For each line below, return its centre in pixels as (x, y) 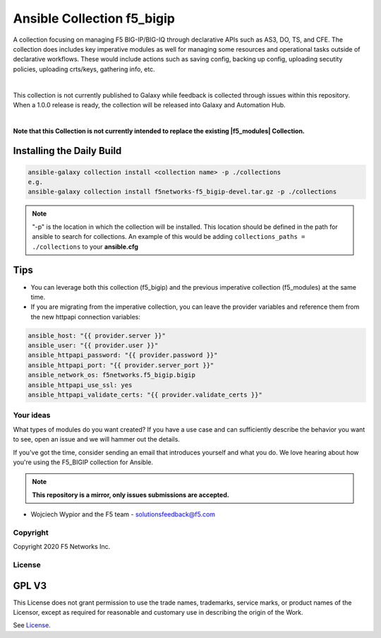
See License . (32, 625)
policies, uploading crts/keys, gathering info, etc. (84, 69)
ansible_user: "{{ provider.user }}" (93, 345)
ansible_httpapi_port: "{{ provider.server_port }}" (121, 365)
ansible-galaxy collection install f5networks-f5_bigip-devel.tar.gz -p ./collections (182, 192)
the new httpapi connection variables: (85, 317)
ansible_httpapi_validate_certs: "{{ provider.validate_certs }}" (145, 395)
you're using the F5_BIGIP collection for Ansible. (83, 462)
